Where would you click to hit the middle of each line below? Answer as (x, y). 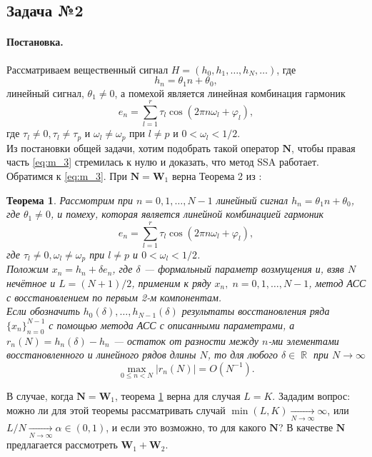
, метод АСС (337, 282)
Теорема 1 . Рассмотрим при (70, 200)
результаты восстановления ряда (256, 311)
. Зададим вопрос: (311, 395)
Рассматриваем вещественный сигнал (87, 69)
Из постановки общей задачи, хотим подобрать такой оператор (143, 147)
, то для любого (242, 355)
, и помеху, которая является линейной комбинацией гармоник (187, 214)
